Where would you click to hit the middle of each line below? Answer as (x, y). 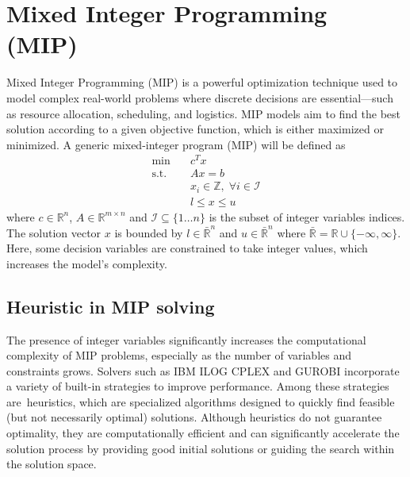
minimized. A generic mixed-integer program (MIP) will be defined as (176, 144)
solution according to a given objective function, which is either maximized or (195, 129)
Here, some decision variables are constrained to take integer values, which (187, 248)
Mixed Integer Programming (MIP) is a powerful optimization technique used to (202, 82)
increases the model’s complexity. (87, 263)
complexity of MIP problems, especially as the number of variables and (179, 355)
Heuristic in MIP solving (111, 306)
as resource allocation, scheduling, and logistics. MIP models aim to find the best (204, 113)
